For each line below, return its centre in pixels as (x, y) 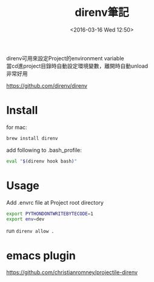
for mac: (17, 127)
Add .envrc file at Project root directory (55, 202)
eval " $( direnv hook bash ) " (42, 161)
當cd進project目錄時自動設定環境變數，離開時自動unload (77, 66)
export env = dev (25, 219)
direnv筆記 (102, 12)
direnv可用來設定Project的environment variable (65, 58)
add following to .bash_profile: (44, 150)
